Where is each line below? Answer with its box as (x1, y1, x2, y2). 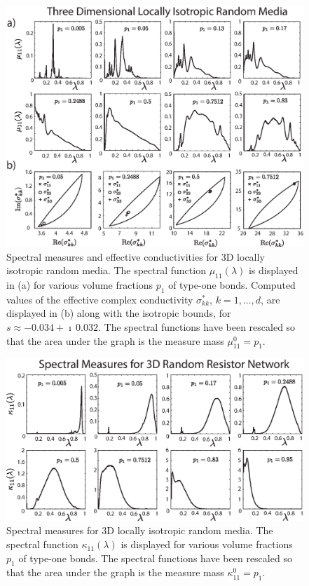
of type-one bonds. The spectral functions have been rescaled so (18, 550, 292, 565)
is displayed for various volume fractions (121, 537, 293, 552)
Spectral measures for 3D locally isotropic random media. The (6, 523, 273, 538)
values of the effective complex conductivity (6, 292, 193, 306)
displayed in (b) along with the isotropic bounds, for (6, 306, 231, 320)
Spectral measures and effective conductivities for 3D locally (6, 249, 265, 264)
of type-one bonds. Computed (168, 278, 296, 292)
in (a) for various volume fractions (6, 278, 153, 292)
